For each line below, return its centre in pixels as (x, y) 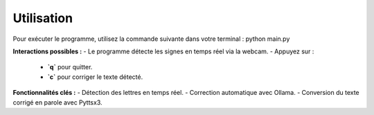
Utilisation (43, 18)
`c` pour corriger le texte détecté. (95, 77)
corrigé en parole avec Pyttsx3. (58, 102)
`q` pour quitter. (70, 67)
